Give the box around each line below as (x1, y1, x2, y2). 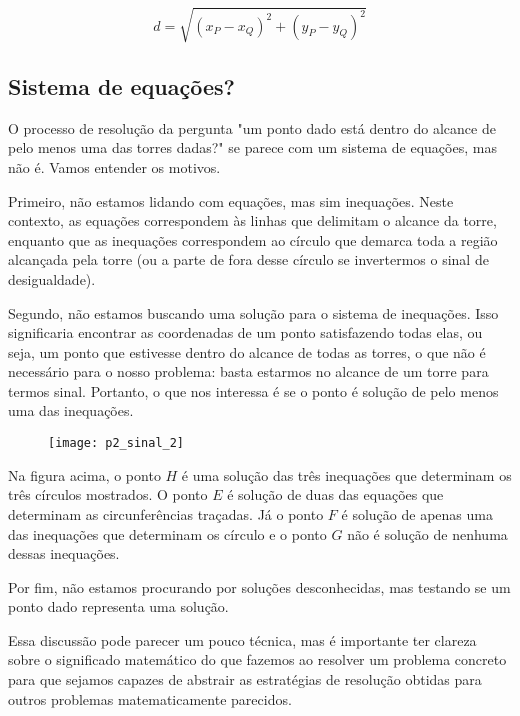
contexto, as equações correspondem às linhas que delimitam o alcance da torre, (8, 210, 497, 231)
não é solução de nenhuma (347, 523, 508, 544)
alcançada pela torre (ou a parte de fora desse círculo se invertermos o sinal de (8, 249, 489, 270)
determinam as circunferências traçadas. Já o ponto (8, 503, 324, 524)
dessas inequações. (8, 543, 120, 564)
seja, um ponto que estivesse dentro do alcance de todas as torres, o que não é (8, 341, 486, 362)
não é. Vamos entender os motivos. (8, 156, 221, 177)
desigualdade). (8, 268, 96, 289)
